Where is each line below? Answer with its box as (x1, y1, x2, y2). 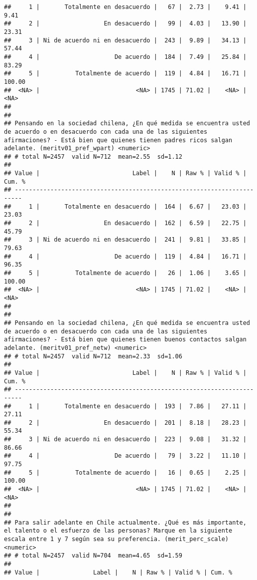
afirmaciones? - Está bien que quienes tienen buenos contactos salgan (4, 336, 247, 343)
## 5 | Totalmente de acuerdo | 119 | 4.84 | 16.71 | (4, 70, 247, 77)
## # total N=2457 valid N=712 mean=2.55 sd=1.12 (4, 153, 182, 160)
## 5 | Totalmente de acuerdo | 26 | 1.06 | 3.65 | (4, 270, 247, 277)
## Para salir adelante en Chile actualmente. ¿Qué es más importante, (4, 519, 247, 526)
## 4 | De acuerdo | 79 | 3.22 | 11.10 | (4, 452, 247, 460)
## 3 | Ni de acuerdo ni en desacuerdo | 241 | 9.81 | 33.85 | (4, 236, 247, 244)
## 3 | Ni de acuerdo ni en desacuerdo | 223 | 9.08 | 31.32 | (4, 436, 247, 443)
